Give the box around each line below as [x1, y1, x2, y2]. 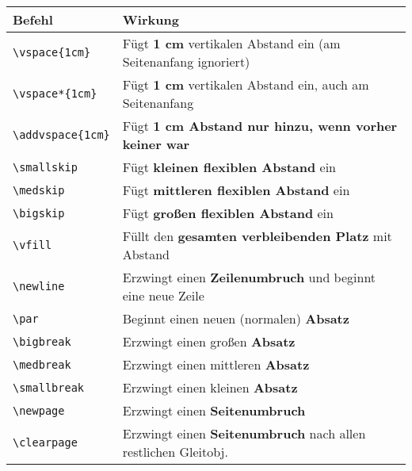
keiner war [122, 135, 190, 153]
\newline [13, 280, 65, 293]
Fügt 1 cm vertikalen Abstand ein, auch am [122, 75, 369, 94]
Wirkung [122, 10, 179, 29]
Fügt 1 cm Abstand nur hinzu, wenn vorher [122, 117, 398, 135]
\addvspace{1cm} [13, 128, 110, 141]
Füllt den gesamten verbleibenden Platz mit [122, 227, 392, 245]
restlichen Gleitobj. [122, 442, 228, 461]
